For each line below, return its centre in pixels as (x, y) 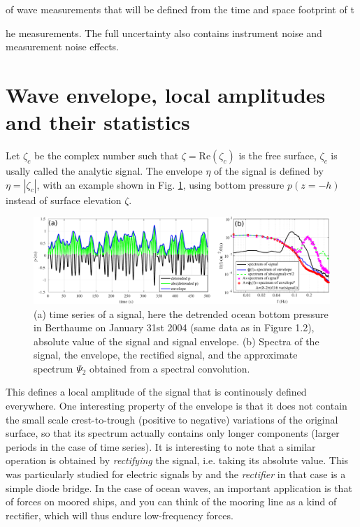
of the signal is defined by (269, 171)
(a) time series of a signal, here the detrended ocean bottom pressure (181, 313)
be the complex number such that (106, 156)
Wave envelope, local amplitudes (166, 94)
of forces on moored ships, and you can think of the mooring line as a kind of (171, 501)
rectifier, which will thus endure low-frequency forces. (120, 515)
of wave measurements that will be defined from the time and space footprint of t (180, 9)
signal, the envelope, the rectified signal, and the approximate (166, 355)
